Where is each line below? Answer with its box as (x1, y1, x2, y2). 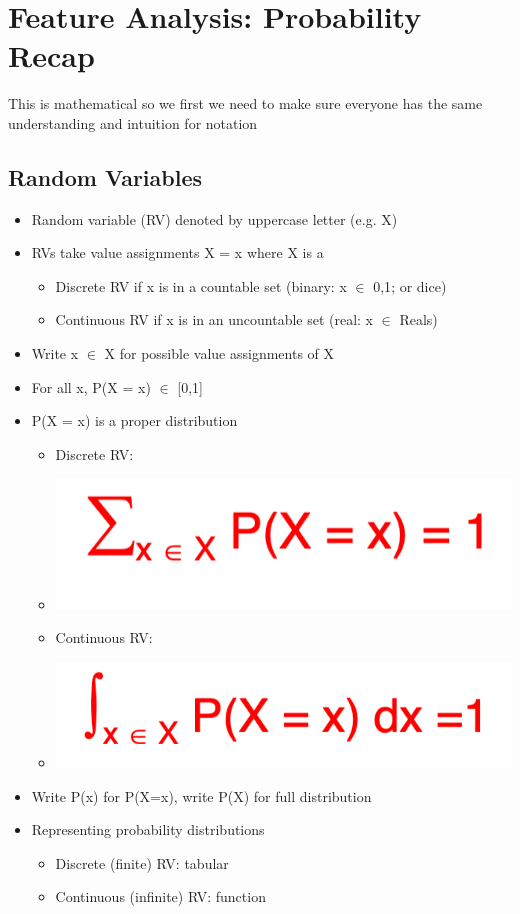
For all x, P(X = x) (31, 376, 151, 397)
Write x (31, 343, 79, 364)
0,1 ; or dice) (373, 275, 447, 296)
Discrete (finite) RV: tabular (55, 852, 229, 873)
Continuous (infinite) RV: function (55, 886, 266, 907)
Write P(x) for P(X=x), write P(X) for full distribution (31, 785, 372, 806)
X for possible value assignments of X (104, 343, 335, 364)
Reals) (399, 309, 438, 330)
